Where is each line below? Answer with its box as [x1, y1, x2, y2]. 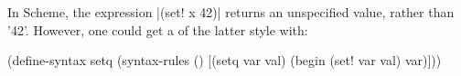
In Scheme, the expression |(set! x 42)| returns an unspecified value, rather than [7, 3, 455, 21]
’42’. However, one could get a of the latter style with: [7, 20, 308, 39]
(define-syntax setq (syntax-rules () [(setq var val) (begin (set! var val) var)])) [7, 51, 442, 70]
